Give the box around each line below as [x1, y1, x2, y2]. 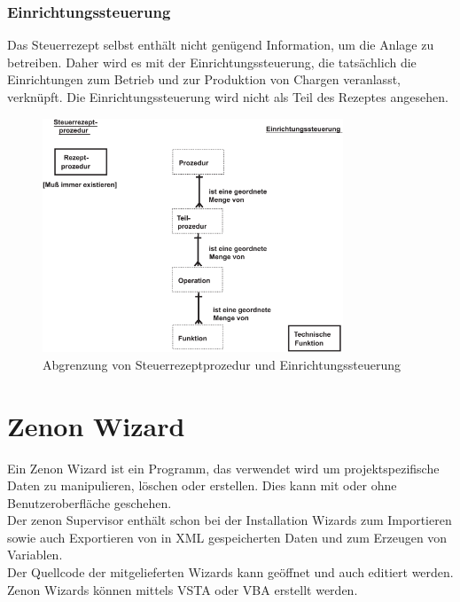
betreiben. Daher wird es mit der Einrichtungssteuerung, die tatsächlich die [7, 52, 417, 71]
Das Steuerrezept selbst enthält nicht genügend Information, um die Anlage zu [7, 35, 434, 54]
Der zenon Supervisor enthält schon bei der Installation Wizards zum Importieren [7, 511, 452, 529]
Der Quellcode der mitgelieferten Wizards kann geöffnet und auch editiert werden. [7, 563, 454, 582]
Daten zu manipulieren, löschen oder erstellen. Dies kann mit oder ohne [7, 476, 397, 495]
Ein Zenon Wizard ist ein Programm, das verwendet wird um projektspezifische [7, 458, 440, 477]
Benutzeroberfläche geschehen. [7, 493, 172, 512]
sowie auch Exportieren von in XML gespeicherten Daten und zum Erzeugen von [7, 528, 448, 546]
